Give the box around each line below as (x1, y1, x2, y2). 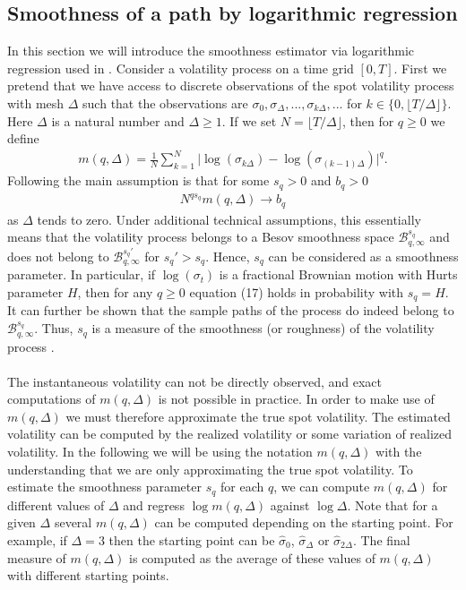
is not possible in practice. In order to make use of (158, 389, 435, 408)
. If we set (221, 111, 277, 130)
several (54, 513, 92, 532)
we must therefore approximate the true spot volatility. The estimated (65, 406, 451, 425)
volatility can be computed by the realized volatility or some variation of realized (7, 424, 453, 443)
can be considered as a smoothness (268, 246, 459, 265)
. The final (352, 530, 410, 549)
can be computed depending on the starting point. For (154, 513, 453, 532)
